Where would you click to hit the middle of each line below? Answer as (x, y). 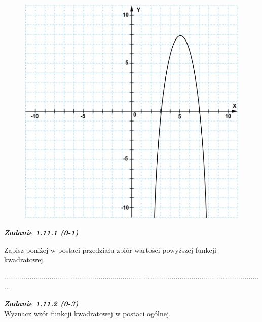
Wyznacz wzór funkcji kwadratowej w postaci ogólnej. (88, 313)
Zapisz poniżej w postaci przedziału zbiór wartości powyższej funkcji (110, 249)
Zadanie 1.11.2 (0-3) (41, 303)
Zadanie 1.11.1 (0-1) (41, 232)
